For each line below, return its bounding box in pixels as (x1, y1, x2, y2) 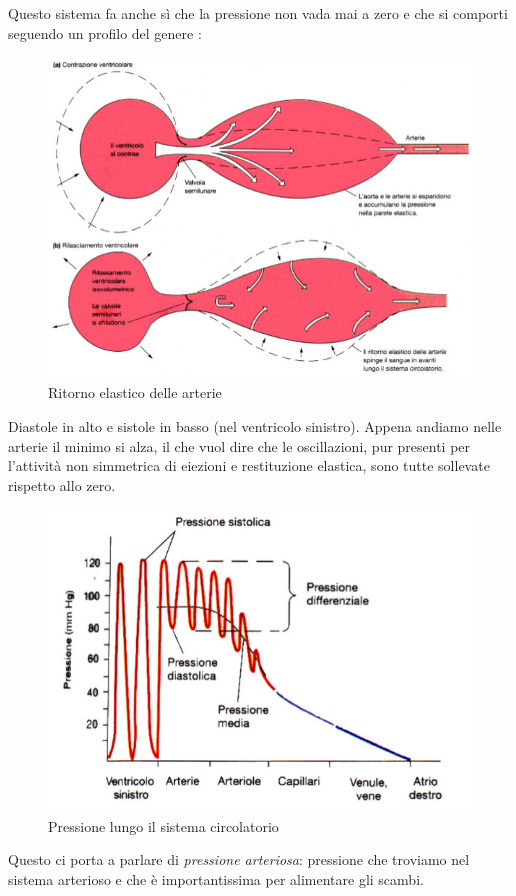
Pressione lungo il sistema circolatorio (48, 815, 279, 836)
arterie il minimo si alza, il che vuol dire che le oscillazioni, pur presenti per (8, 435, 471, 456)
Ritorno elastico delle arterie (48, 382, 222, 403)
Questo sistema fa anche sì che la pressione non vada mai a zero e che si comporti (8, 3, 508, 23)
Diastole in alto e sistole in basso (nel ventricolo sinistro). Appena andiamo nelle (8, 416, 502, 437)
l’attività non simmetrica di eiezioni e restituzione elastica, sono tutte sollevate (8, 455, 490, 476)
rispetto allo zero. (8, 474, 116, 495)
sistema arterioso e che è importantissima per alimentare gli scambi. (8, 868, 424, 889)
